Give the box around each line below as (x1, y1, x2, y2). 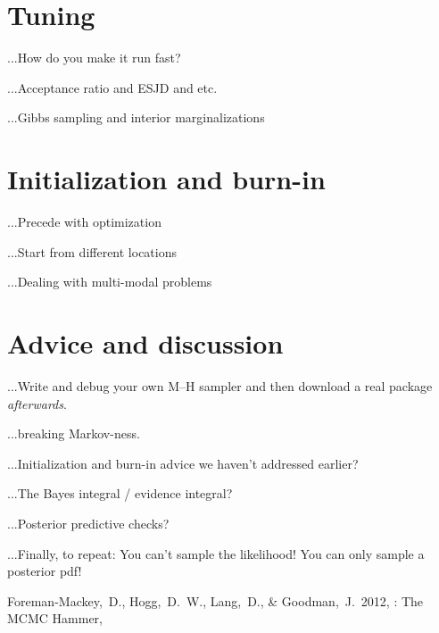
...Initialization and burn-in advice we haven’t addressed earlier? (7, 454, 359, 472)
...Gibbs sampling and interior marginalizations (7, 108, 265, 127)
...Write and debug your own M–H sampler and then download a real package (7, 376, 433, 395)
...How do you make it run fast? (7, 48, 181, 67)
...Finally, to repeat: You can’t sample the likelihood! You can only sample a (7, 544, 425, 562)
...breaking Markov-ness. (7, 424, 140, 443)
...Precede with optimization (7, 212, 162, 231)
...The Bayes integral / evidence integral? (7, 484, 233, 503)
